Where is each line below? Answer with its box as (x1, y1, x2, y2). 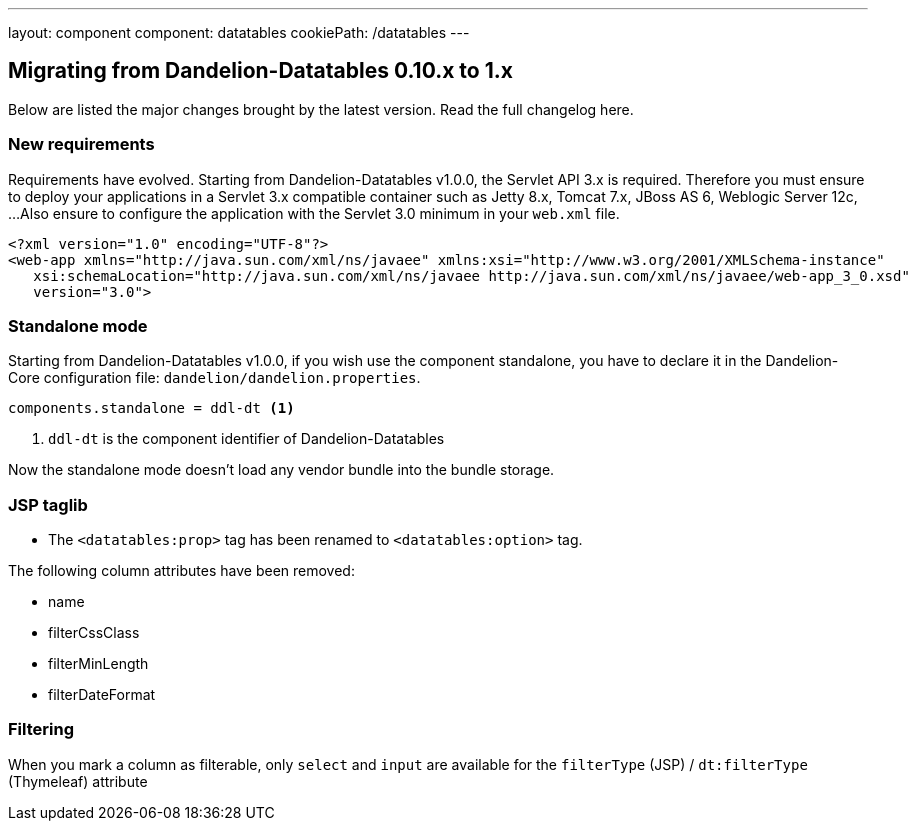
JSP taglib (8, 494, 88, 515)
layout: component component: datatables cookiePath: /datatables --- (8, 24, 470, 41)
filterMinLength (48, 655, 149, 673)
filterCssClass (48, 624, 140, 642)
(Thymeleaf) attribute (8, 772, 148, 790)
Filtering (8, 719, 74, 740)
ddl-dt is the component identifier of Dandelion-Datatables (48, 430, 445, 448)
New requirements (8, 134, 155, 155)
